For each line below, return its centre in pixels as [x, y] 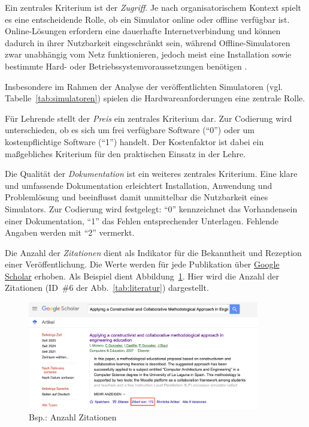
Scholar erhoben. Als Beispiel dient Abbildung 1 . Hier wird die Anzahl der [142, 276]
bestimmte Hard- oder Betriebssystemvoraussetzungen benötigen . [126, 66]
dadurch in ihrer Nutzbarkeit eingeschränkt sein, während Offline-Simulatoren [148, 42]
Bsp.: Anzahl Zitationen [73, 417]
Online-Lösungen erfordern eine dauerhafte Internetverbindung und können [143, 31]
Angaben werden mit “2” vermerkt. [70, 232]
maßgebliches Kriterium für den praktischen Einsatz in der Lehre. [125, 153]
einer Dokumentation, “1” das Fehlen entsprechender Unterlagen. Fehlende [142, 220]
